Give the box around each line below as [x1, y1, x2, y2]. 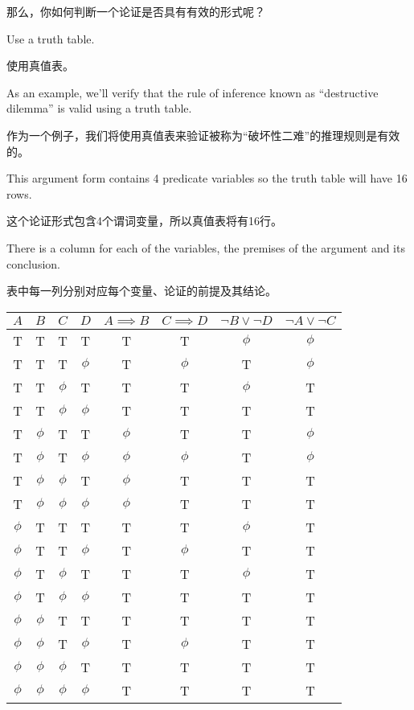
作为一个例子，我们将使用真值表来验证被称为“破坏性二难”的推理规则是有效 [6, 126, 400, 143]
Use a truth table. [6, 30, 95, 47]
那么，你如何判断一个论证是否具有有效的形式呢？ [6, 3, 265, 19]
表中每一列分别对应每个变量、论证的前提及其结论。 [6, 282, 277, 299]
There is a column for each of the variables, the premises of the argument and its [6, 239, 405, 256]
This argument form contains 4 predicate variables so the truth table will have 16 [6, 170, 408, 187]
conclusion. [6, 255, 60, 272]
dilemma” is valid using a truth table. [6, 100, 192, 117]
